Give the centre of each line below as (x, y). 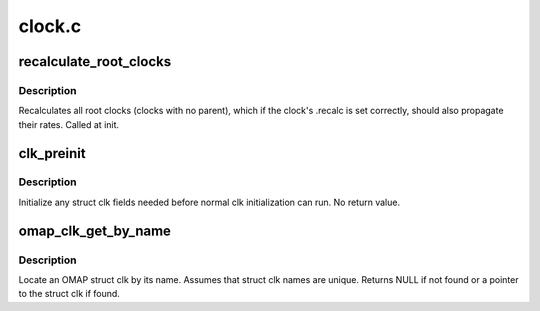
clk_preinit (52, 153)
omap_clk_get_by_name (95, 230)
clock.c (50, 26)
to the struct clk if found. (69, 294)
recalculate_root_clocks (95, 61)
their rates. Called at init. (69, 124)
